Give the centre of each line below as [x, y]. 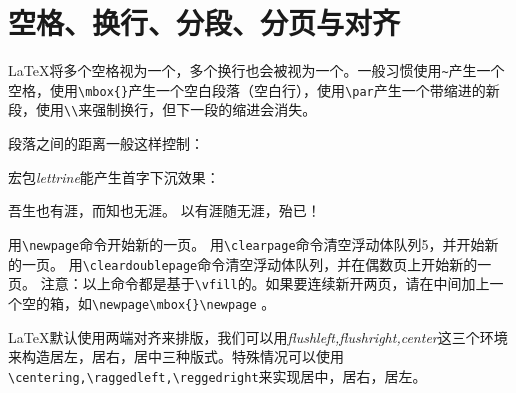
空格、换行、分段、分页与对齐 [204, 22]
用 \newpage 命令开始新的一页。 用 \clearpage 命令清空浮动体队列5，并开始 [246, 243]
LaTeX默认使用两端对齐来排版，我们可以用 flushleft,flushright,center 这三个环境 [258, 336]
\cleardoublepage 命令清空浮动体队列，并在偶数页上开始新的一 [287, 263]
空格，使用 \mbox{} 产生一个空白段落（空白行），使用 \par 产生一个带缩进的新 [254, 89]
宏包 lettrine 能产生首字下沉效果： [114, 176]
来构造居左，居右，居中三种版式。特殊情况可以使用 [176, 356]
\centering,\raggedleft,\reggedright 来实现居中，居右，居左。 [217, 375]
